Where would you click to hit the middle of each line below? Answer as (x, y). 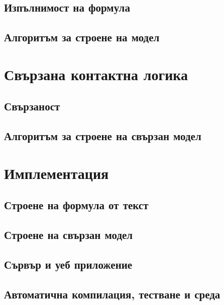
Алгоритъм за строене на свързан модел (103, 136)
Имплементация (57, 173)
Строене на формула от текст (76, 205)
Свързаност (32, 106)
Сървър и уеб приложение (68, 264)
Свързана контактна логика (96, 74)
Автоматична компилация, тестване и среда (112, 294)
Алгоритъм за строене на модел (82, 37)
